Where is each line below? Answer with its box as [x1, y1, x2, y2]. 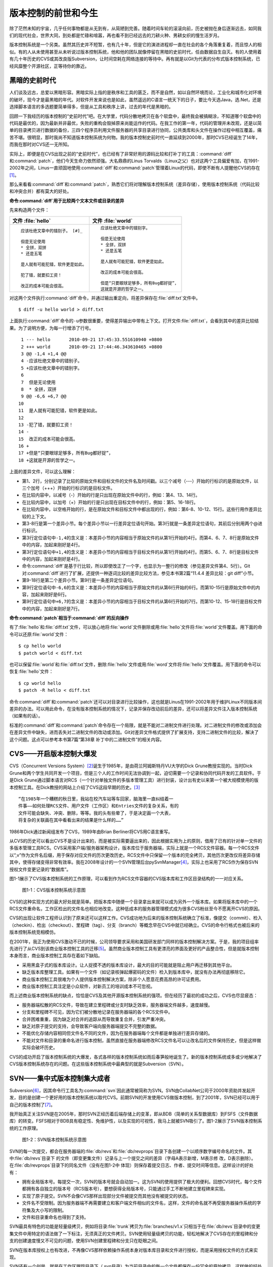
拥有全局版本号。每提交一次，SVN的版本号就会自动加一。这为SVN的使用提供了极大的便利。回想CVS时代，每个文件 [22, 1179, 262, 1185]
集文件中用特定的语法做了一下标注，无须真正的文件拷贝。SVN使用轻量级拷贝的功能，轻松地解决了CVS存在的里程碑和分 [9, 1231, 258, 1237]
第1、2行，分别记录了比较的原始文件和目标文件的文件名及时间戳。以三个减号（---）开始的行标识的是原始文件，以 [22, 478, 259, 484]
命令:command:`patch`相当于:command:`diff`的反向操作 [9, 615, 129, 621]
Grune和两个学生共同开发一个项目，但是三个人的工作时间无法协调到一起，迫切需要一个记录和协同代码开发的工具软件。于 [9, 770, 261, 776]
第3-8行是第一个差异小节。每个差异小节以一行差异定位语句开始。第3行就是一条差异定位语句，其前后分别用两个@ [22, 520, 258, 527]
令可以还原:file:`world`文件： [9, 631, 69, 637]
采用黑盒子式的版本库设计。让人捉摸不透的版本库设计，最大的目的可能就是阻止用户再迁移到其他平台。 [22, 962, 235, 968]
